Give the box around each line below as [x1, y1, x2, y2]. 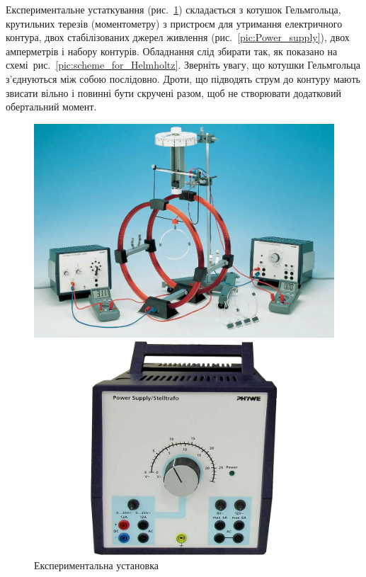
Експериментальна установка [34, 557, 159, 572]
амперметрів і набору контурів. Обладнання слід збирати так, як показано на [6, 43, 338, 58]
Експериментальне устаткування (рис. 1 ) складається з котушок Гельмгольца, [6, 2, 341, 16]
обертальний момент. [6, 99, 97, 114]
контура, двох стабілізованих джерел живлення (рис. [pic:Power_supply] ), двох [6, 30, 350, 45]
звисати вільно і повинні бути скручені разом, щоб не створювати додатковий [6, 85, 341, 100]
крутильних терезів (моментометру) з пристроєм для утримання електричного [6, 16, 343, 30]
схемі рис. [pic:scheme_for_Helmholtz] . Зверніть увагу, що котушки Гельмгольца [6, 57, 360, 72]
